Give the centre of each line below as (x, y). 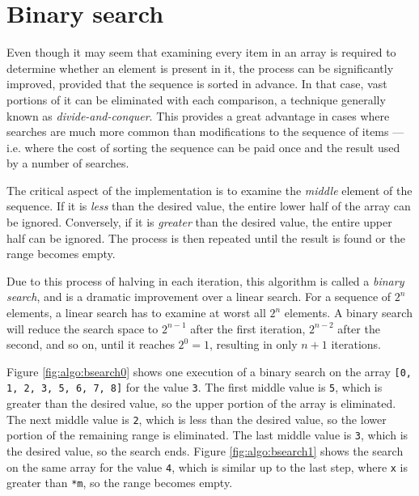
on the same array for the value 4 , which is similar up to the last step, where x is (207, 466)
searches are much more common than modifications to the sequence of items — (205, 131)
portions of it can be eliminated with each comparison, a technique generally (196, 99)
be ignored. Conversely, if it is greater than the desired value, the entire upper (199, 222)
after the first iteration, (248, 328)
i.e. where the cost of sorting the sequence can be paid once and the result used (203, 147)
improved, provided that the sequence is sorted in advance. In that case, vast (197, 84)
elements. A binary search (348, 313)
